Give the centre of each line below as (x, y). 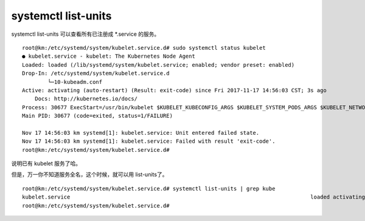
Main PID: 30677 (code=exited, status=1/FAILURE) (98, 116)
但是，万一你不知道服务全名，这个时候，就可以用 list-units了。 (89, 175)
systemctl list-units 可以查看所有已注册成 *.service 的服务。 (85, 34)
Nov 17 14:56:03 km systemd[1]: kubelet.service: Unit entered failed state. (141, 133)
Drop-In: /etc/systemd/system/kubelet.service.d (96, 73)
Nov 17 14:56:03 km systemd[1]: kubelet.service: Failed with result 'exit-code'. (149, 141)
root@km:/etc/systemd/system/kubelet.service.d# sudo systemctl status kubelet (144, 48)
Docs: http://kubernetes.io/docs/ (86, 99)
